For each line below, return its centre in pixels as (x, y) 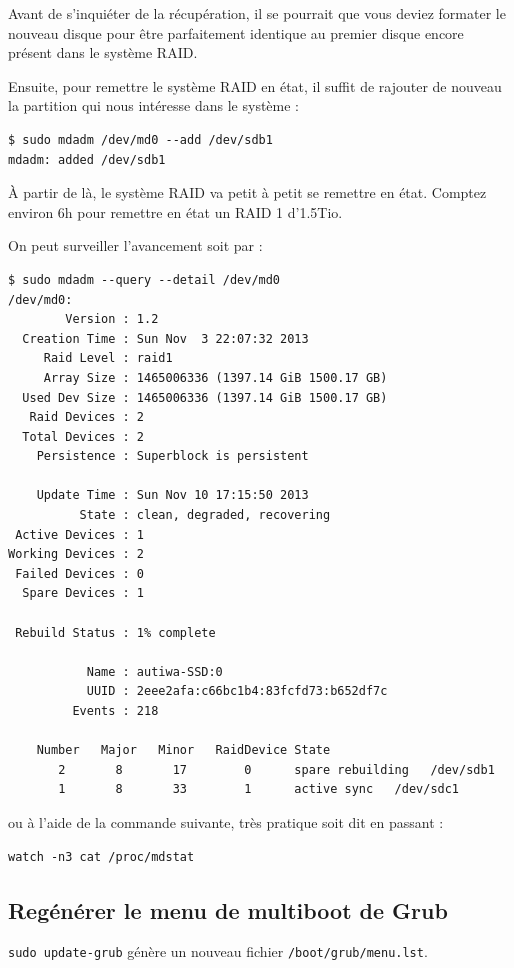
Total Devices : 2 (83, 436)
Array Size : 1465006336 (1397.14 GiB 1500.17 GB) (215, 377)
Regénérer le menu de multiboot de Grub (228, 909)
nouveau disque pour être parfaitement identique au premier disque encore (236, 32)
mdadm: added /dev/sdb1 (87, 159)
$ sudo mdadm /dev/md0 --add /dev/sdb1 (140, 139)
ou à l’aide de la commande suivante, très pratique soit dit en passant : (226, 821)
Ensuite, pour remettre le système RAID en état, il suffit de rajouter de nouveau (255, 85)
